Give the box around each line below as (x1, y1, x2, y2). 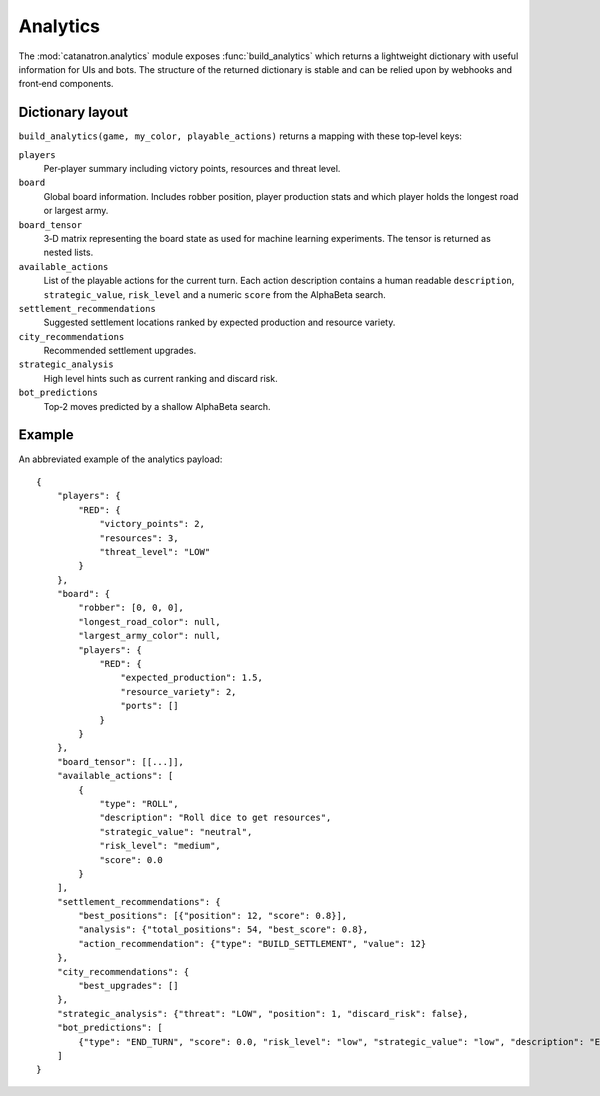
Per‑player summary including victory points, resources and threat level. (43, 163, 341, 175)
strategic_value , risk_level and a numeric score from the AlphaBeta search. (43, 288, 387, 300)
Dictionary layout (18, 104, 129, 121)
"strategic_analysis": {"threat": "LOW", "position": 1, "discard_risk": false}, (56, 1008, 469, 1019)
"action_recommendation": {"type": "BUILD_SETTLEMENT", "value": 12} (78, 938, 427, 949)
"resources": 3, (99, 532, 179, 544)
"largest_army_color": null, (78, 630, 222, 642)
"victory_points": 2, (99, 518, 205, 530)
